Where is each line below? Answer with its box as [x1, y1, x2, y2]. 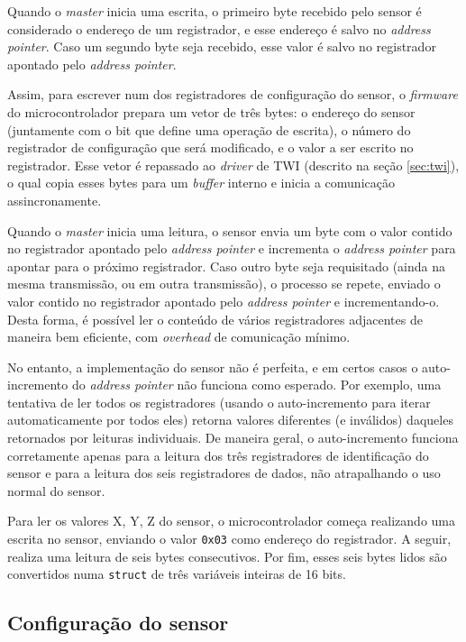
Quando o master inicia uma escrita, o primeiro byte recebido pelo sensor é [7, 2, 422, 20]
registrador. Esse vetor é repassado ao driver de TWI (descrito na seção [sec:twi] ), [7, 155, 460, 174]
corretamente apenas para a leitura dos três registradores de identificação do [7, 445, 429, 464]
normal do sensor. [7, 481, 105, 500]
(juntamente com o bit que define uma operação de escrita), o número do [7, 120, 411, 139]
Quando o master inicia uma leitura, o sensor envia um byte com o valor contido [7, 221, 452, 240]
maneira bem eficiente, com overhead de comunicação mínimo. [7, 327, 351, 346]
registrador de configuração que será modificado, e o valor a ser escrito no [7, 138, 414, 157]
